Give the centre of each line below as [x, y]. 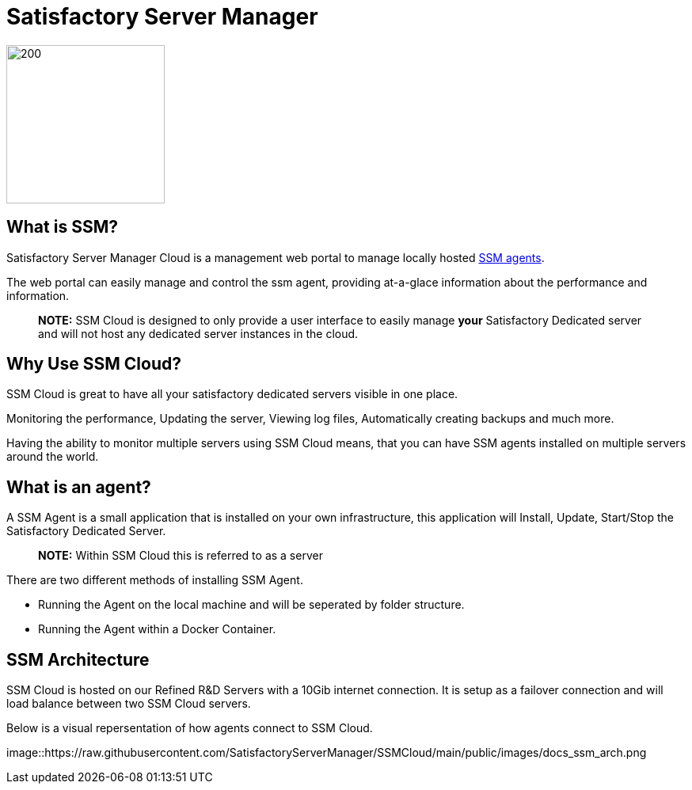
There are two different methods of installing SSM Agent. [155, 580]
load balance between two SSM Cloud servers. [129, 704]
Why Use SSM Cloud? [94, 364]
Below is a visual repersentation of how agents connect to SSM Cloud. [190, 728]
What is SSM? [62, 227]
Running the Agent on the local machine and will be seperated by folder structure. [251, 605]
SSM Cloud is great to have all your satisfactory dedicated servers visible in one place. [232, 394]
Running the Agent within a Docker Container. [157, 629]
